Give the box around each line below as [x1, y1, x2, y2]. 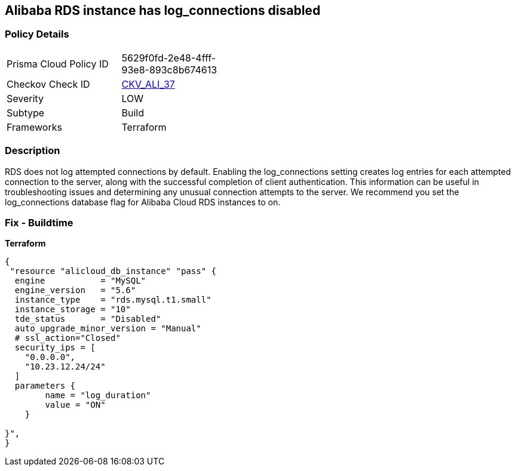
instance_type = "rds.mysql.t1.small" [14, 295, 211, 305]
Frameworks [7, 121, 62, 133]
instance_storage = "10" [14, 304, 131, 315]
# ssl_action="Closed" [14, 333, 121, 343]
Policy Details [5, 28, 69, 41]
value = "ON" [45, 400, 106, 410]
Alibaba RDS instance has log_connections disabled [5, 3, 321, 18]
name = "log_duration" [45, 390, 151, 401]
